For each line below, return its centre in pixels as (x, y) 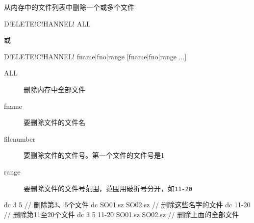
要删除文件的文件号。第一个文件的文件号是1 (94, 155)
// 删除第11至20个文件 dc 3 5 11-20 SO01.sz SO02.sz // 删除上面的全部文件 (122, 214)
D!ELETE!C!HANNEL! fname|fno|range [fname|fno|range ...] (95, 56)
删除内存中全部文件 (54, 89)
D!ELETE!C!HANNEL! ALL (47, 23)
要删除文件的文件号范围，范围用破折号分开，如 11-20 (108, 188)
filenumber (20, 138)
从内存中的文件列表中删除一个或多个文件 (69, 7)
